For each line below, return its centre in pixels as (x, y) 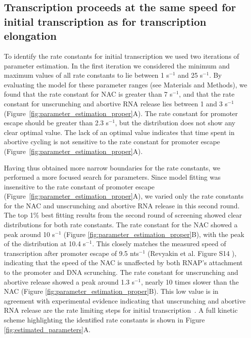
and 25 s (190, 75)
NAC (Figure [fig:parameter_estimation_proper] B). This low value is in (111, 291)
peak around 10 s (30, 234)
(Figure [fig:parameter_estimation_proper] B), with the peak (154, 234)
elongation (30, 36)
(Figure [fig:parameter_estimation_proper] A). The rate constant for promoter (121, 113)
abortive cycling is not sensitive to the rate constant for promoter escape (112, 142)
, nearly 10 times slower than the (190, 281)
